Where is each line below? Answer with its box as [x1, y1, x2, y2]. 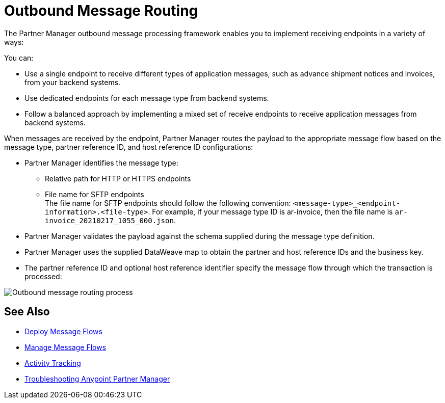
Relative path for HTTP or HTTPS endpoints [45, 174, 191, 183]
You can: [4, 53, 34, 62]
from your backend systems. [24, 77, 121, 87]
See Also [4, 305, 50, 318]
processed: [24, 272, 62, 281]
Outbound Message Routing [4, 2, 198, 19]
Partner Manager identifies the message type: [24, 158, 178, 167]
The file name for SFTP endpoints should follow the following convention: [45, 198, 291, 207]
